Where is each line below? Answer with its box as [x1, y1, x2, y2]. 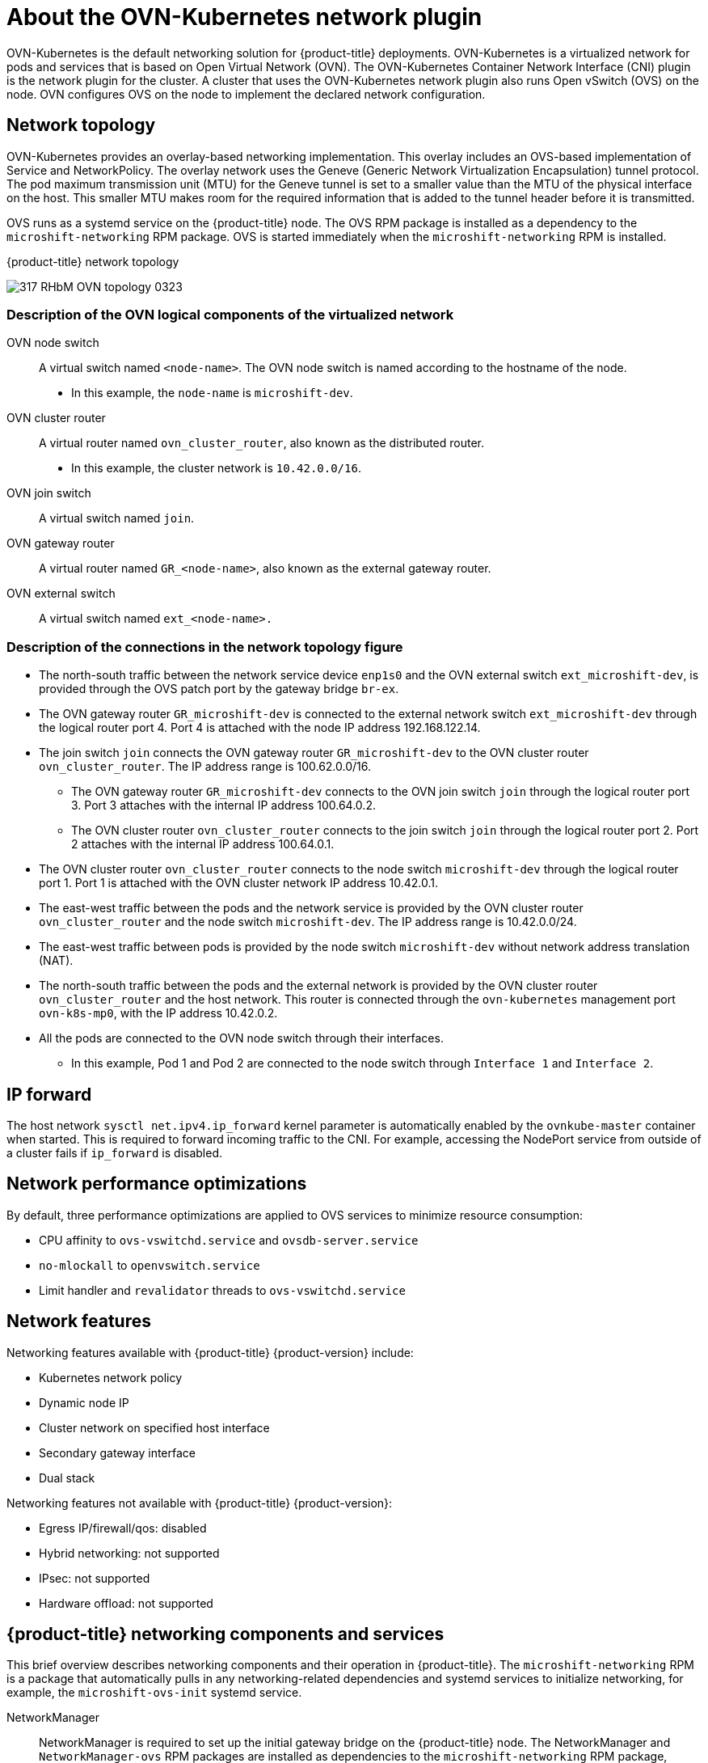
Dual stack [39, 1470, 95, 1485]
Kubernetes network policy [39, 1370, 183, 1385]
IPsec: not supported [39, 1571, 150, 1585]
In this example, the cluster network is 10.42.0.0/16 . [71, 461, 361, 476]
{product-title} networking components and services [6, 1624, 445, 1645]
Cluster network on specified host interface [39, 1420, 270, 1435]
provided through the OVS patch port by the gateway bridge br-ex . [39, 682, 399, 696]
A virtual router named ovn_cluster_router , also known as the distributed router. [39, 436, 485, 450]
